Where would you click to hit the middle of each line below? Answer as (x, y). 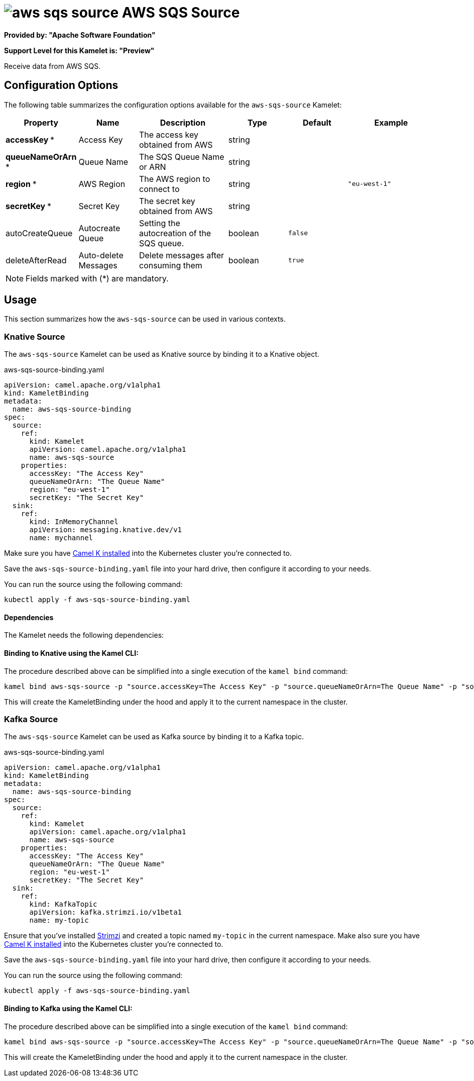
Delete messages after (182, 255)
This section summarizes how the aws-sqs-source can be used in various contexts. (145, 319)
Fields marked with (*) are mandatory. (97, 278)
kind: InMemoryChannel (74, 522)
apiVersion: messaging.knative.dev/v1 (106, 530)
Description (183, 122)
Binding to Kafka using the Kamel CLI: (68, 1008)
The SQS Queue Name (182, 157)
